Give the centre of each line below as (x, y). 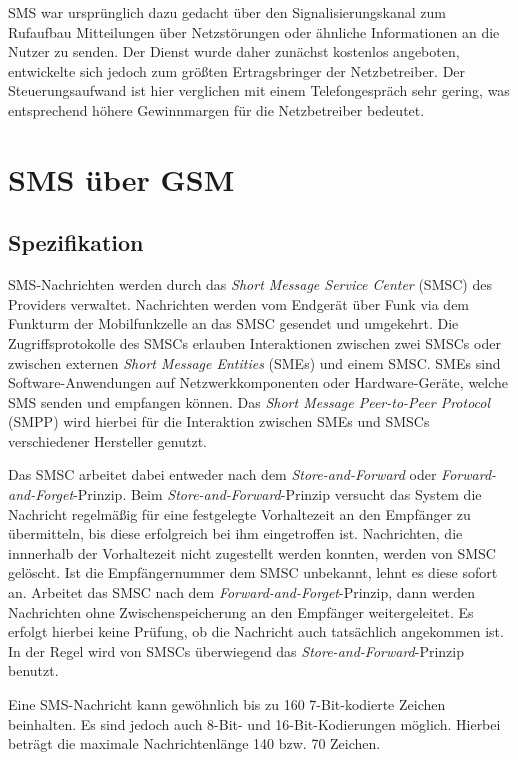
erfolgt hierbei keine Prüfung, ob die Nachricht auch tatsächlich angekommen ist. (256, 631)
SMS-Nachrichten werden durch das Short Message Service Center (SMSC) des (250, 284)
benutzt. (33, 670)
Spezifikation (76, 242)
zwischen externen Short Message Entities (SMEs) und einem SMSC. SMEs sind (254, 362)
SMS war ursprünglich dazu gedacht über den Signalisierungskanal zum (227, 12)
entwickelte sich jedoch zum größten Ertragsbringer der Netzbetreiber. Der (237, 70)
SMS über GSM (121, 178)
